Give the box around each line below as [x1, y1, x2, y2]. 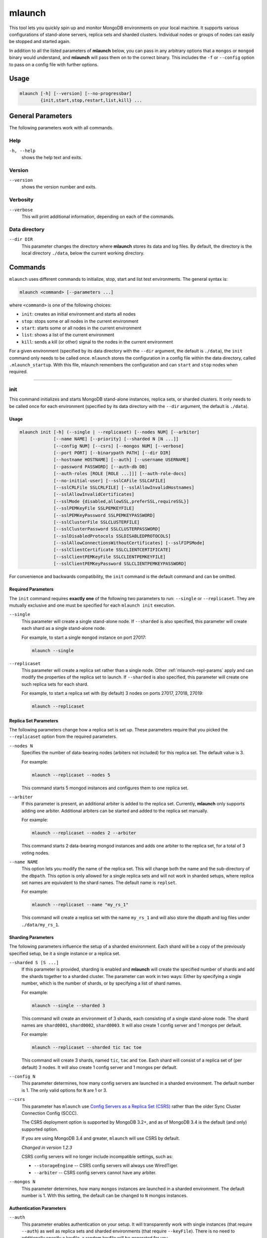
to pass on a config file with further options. [9, 61, 99, 67]
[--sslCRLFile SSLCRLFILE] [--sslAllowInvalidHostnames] [53, 484, 195, 490]
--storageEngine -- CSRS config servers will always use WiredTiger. [34, 1163, 178, 1169]
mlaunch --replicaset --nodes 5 [32, 772, 111, 777]
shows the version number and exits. [21, 184, 97, 190]
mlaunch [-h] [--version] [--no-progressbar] [19, 91, 132, 96]
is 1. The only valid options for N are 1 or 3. [21, 1087, 107, 1093]
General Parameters [9, 112, 72, 120]
